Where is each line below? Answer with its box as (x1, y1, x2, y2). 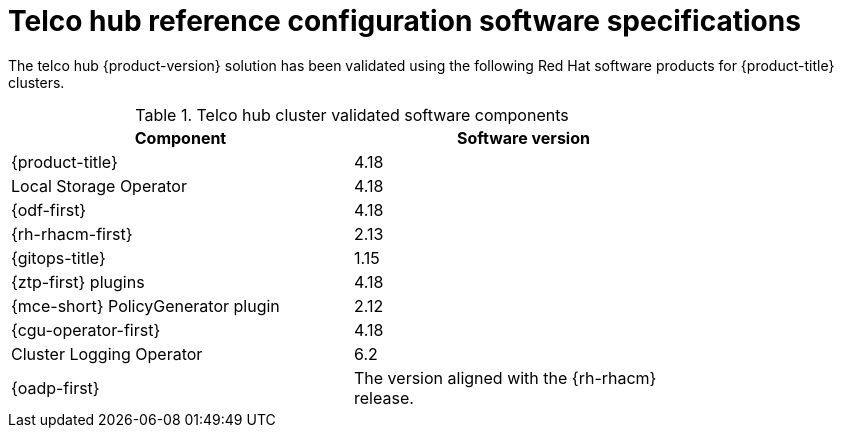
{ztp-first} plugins (11, 271, 145, 292)
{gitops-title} (11, 247, 106, 268)
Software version (457, 127, 590, 148)
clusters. (8, 73, 65, 91)
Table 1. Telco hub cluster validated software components (135, 104, 569, 125)
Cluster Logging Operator (11, 343, 203, 364)
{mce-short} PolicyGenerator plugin (11, 295, 280, 316)
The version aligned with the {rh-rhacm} (354, 367, 657, 388)
